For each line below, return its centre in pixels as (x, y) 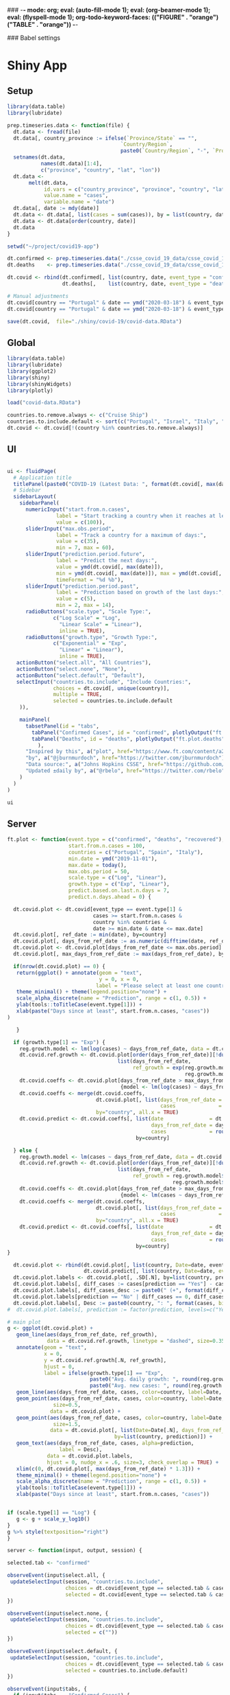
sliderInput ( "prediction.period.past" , (82, 586)
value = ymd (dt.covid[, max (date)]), (110, 567)
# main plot (24, 1322)
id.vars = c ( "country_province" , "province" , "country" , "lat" (136, 189)
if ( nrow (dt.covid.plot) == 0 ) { (60, 966)
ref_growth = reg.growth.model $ (179, 1176)
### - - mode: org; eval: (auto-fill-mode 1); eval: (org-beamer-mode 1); (109, 10)
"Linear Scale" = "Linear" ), (101, 624)
